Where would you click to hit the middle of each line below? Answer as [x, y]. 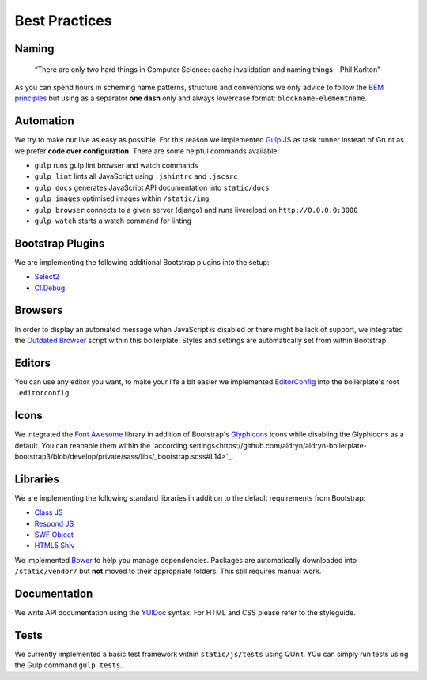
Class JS [49, 512]
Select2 [47, 277]
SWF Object [54, 535]
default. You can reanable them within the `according [101, 445]
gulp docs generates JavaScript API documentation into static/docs [152, 187]
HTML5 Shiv [55, 546]
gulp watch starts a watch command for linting [113, 221]
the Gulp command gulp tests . [68, 665]
